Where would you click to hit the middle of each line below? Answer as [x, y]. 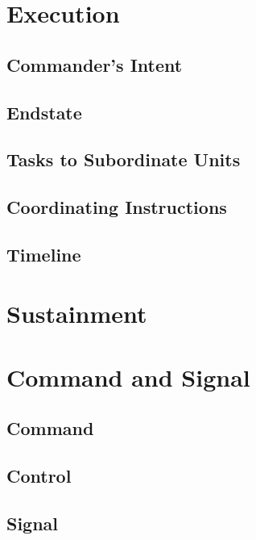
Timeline [44, 254]
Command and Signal [128, 377]
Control [39, 476]
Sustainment [77, 314]
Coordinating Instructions [117, 207]
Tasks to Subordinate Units [124, 159]
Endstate [44, 112]
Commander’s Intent [95, 64]
